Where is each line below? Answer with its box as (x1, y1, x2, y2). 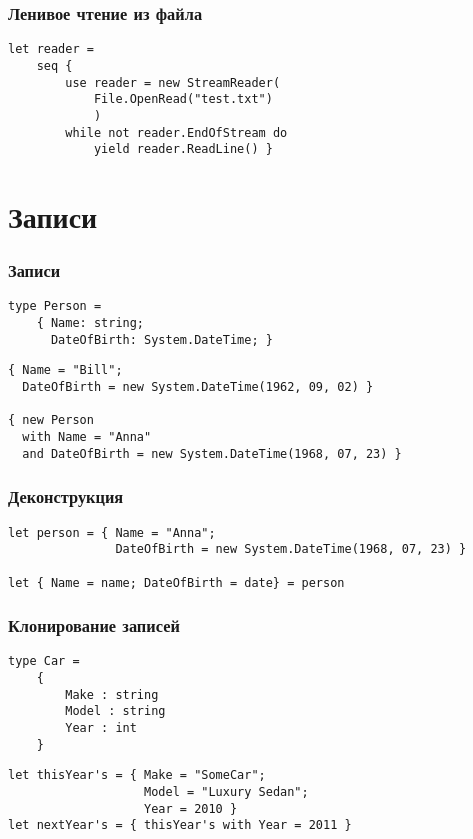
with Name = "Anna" (22, 430, 152, 444)
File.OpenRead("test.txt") (93, 92, 273, 107)
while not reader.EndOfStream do (65, 125, 288, 140)
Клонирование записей (8, 613, 180, 638)
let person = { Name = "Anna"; (8, 525, 216, 540)
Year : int (65, 721, 137, 735)
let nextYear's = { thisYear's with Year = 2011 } (8, 818, 352, 833)
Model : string (65, 704, 166, 719)
